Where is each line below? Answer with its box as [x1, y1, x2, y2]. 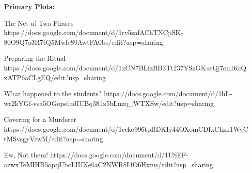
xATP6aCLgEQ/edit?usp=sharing [4, 72, 106, 82]
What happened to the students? [4, 88, 102, 99]
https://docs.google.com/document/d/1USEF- [50, 150, 189, 160]
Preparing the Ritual [4, 53, 66, 63]
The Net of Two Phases [4, 17, 74, 28]
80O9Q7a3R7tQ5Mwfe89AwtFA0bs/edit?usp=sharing [4, 36, 163, 47]
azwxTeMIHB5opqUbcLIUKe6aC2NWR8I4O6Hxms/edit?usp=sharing [4, 159, 213, 169]
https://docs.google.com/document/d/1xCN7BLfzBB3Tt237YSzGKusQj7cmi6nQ [4, 62, 247, 72]
